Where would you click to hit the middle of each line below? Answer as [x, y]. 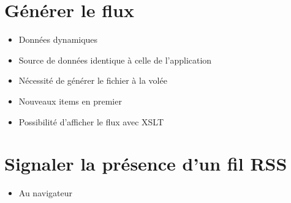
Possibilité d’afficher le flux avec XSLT [91, 121]
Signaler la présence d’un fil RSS [146, 164]
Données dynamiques [58, 39]
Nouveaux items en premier [70, 101]
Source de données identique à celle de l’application [115, 60]
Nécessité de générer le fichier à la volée [93, 80]
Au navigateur [45, 193]
